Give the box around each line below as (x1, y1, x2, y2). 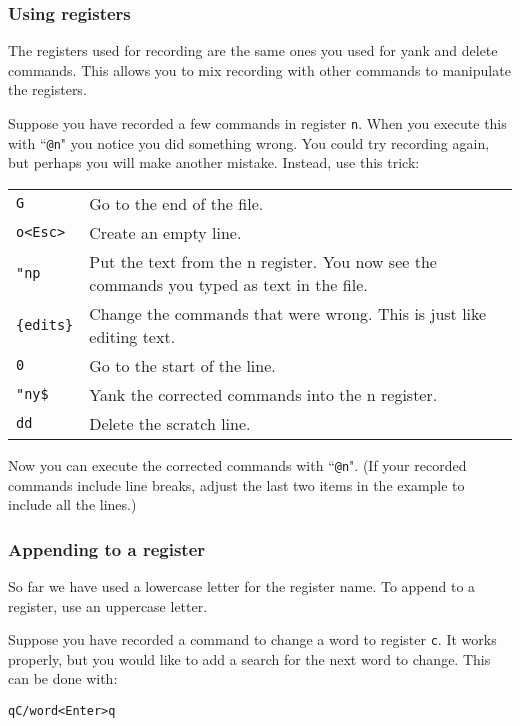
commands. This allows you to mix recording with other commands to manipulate (8, 59, 511, 80)
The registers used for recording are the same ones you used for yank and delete (8, 40, 498, 61)
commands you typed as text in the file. (89, 272, 368, 296)
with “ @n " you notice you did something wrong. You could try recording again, (8, 132, 490, 153)
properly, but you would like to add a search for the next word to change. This (8, 648, 491, 669)
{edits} (16, 316, 74, 333)
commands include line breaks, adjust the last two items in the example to (8, 474, 465, 495)
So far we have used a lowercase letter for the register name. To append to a (8, 575, 476, 596)
